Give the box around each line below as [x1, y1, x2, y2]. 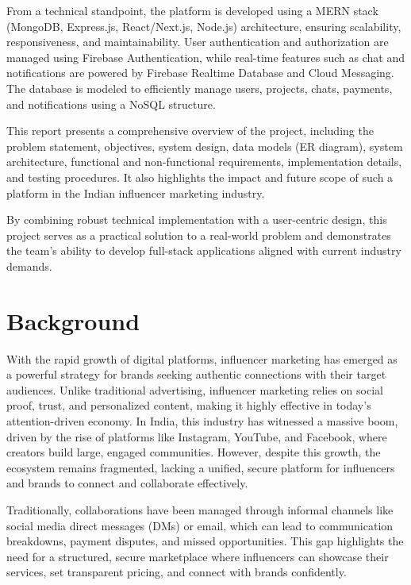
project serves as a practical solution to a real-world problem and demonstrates [6, 226, 391, 243]
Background [6, 304, 140, 337]
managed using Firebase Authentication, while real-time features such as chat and [6, 48, 405, 65]
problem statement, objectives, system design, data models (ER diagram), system [6, 137, 403, 154]
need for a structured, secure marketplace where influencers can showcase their [6, 548, 389, 564]
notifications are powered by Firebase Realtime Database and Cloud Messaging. [6, 64, 394, 81]
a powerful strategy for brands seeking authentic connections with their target [6, 366, 386, 383]
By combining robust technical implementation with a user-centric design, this [6, 211, 387, 228]
